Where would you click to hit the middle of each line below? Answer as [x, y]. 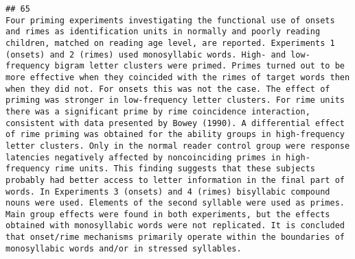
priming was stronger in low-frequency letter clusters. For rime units [175, 100]
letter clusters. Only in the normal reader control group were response [178, 146]
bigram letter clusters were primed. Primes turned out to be [199, 66]
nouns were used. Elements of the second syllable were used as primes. [175, 203]
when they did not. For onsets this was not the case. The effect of [168, 89]
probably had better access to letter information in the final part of [175, 180]
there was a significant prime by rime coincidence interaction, [158, 111]
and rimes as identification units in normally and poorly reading [163, 32]
